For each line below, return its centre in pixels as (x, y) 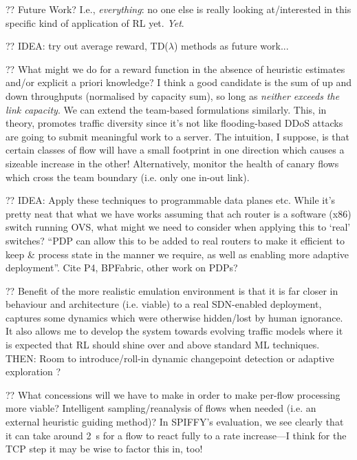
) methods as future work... (231, 46)
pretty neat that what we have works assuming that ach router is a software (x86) (178, 213)
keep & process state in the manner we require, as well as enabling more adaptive (177, 254)
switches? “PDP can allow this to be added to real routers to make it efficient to (175, 240)
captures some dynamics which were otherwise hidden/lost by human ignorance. (174, 317)
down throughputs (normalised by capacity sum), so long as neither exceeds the (173, 95)
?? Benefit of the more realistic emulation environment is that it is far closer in (172, 290)
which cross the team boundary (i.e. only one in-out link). (128, 177)
